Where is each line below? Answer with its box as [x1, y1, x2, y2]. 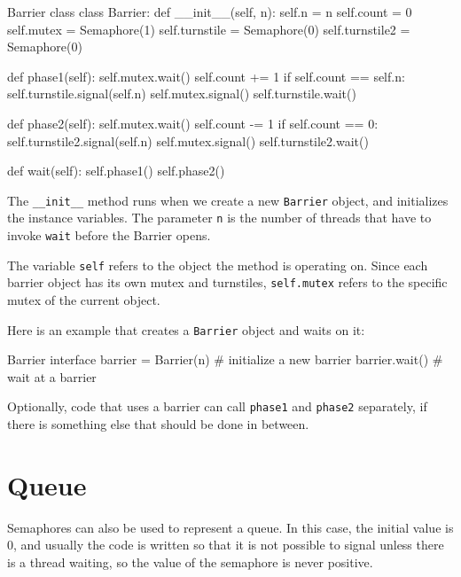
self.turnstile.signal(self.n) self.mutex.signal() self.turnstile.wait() [7, 84, 356, 103]
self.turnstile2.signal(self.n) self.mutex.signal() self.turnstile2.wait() [7, 131, 369, 150]
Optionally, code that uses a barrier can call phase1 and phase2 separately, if [7, 397, 427, 416]
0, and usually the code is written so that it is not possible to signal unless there [7, 535, 444, 554]
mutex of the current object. [7, 291, 160, 309]
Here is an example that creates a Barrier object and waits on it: [7, 320, 365, 339]
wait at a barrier [7, 367, 97, 386]
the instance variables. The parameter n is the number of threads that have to [7, 208, 432, 227]
